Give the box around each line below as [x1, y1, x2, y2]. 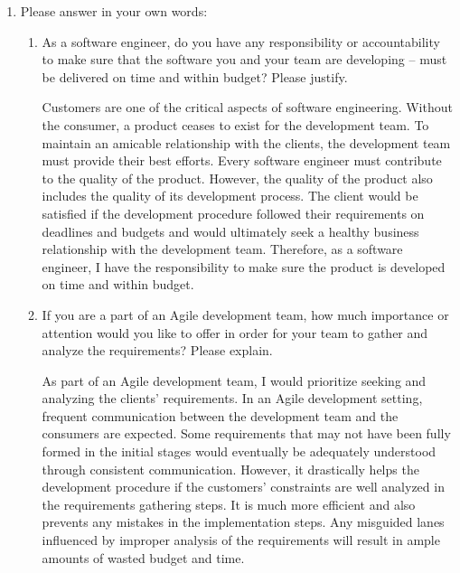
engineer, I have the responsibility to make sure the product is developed [42, 257, 446, 276]
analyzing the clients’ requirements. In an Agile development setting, [42, 389, 423, 408]
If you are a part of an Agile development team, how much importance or [42, 305, 449, 324]
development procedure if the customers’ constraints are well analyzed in [42, 477, 445, 496]
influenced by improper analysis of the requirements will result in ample [42, 531, 440, 550]
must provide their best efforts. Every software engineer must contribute [42, 151, 442, 170]
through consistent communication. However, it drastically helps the [42, 459, 419, 478]
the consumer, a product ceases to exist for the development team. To [42, 115, 429, 134]
